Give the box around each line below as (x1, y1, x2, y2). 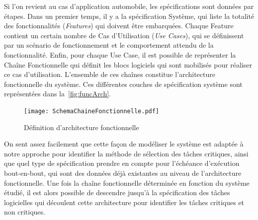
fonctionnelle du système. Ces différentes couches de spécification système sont (4, 78, 243, 89)
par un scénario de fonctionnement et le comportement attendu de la (4, 40, 214, 50)
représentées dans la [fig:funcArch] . (4, 88, 111, 99)
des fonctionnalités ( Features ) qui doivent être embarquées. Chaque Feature (4, 20, 234, 31)
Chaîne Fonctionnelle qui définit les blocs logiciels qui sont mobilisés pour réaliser (4, 59, 253, 70)
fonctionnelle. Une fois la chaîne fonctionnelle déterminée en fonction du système (4, 177, 250, 188)
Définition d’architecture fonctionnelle (24, 122, 139, 132)
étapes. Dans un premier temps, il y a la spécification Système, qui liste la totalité (4, 10, 255, 21)
